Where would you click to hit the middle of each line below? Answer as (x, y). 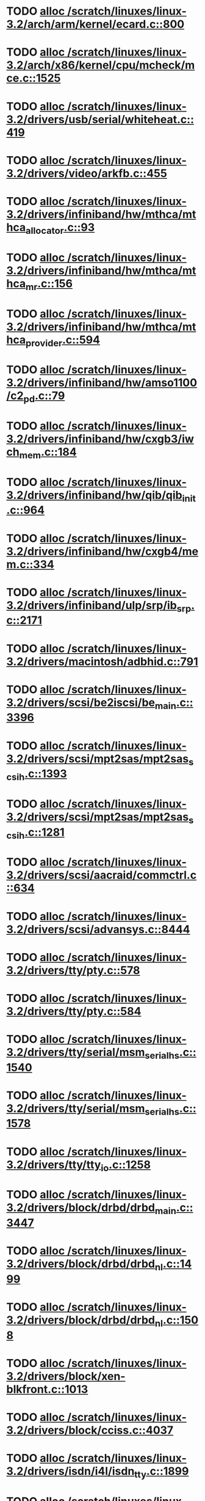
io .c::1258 (126, 1166)
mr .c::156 (49, 285)
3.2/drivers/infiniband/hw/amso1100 (102, 383)
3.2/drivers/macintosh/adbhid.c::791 (102, 661)
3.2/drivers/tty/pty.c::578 (73, 970)
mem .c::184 (48, 453)
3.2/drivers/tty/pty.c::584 (74, 1011)
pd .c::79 (44, 397)
